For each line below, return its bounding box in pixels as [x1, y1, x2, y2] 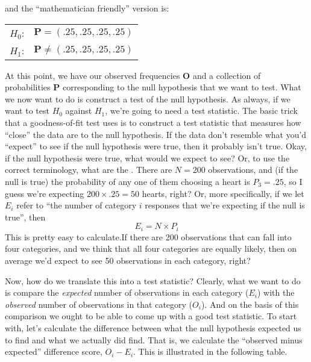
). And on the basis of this [201, 298, 299, 310]
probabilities [5, 81, 51, 93]
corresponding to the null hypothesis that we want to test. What [62, 81, 301, 93]
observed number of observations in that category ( [5, 298, 193, 310]
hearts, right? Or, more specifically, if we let [142, 187, 304, 199]
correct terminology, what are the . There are [5, 163, 172, 176]
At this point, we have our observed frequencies [5, 69, 180, 81]
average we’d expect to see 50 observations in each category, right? [5, 254, 251, 266]
